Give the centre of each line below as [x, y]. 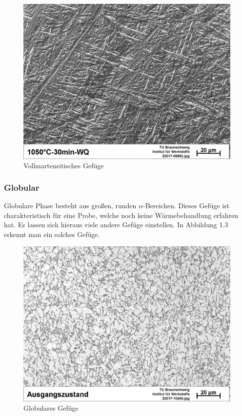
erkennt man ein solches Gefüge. [52, 234]
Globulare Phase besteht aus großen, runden [70, 206]
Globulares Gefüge [51, 408]
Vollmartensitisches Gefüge [64, 166]
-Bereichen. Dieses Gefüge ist [186, 206]
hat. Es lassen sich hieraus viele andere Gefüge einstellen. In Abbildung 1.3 [116, 225]
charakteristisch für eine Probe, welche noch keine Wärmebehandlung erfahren [121, 215]
